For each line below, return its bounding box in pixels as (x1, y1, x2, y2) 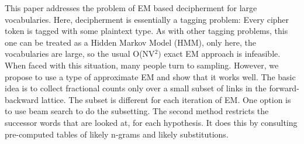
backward (5, 93, 39, 105)
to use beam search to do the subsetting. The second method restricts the (5, 105, 269, 117)
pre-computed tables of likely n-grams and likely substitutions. (5, 128, 229, 140)
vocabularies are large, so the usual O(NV (5, 47, 155, 60)
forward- (269, 82, 299, 94)
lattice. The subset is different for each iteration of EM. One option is (41, 93, 291, 105)
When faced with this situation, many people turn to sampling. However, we (5, 59, 279, 71)
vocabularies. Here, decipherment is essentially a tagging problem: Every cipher (5, 13, 289, 25)
